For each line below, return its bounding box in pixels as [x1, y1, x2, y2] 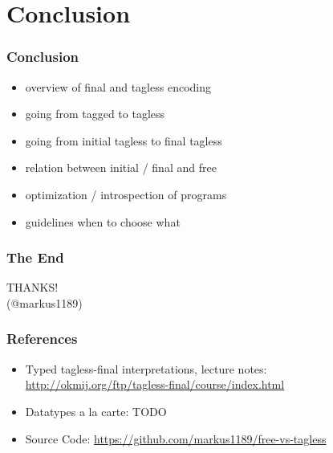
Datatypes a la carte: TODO [25, 402, 167, 419]
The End [6, 247, 64, 267]
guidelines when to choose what [25, 213, 181, 230]
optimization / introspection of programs [25, 186, 227, 202]
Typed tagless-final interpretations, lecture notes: [25, 360, 267, 377]
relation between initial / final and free [25, 159, 217, 176]
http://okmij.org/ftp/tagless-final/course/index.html [25, 376, 285, 393]
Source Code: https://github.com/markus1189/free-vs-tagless [25, 430, 327, 447]
